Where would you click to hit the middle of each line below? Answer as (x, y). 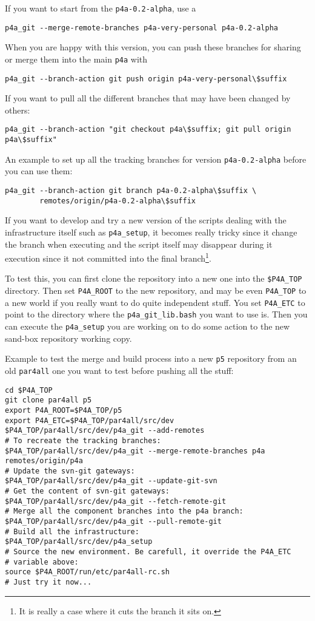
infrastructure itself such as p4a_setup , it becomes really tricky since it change (151, 232)
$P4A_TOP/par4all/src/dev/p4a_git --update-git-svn (111, 481)
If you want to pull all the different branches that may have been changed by (148, 98)
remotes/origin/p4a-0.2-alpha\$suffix (118, 201)
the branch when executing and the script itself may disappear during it (139, 244)
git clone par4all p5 (48, 400)
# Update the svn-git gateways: (70, 471)
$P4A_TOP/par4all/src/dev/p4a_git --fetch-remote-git (116, 501)
